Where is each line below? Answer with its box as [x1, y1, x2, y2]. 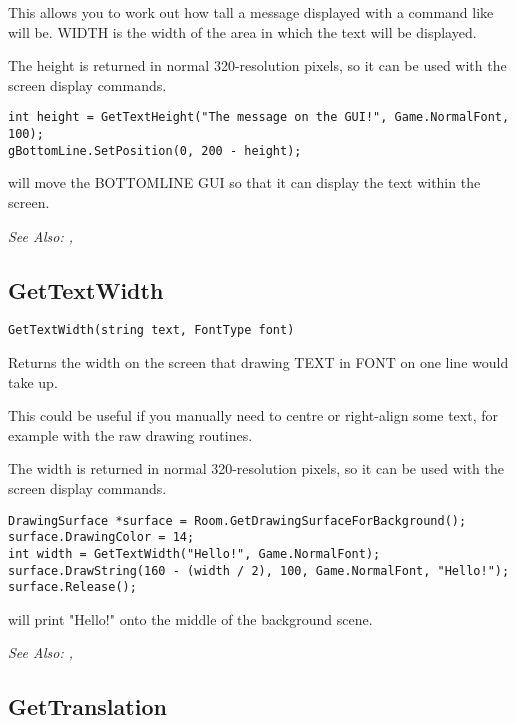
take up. [8, 371, 58, 392]
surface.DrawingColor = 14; [8, 530, 195, 545]
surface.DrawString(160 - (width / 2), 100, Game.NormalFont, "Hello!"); [8, 563, 510, 578]
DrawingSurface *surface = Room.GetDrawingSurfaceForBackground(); [8, 513, 467, 528]
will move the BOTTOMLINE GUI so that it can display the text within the [8, 172, 481, 193]
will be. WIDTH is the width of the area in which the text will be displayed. [8, 21, 477, 42]
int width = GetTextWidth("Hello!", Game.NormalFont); [8, 546, 381, 561]
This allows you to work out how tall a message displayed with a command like [8, 2, 494, 22]
